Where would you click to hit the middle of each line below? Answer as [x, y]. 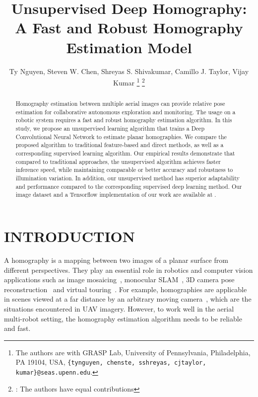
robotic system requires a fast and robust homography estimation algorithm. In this [124, 120]
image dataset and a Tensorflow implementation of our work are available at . [116, 195]
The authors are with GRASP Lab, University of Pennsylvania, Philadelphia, [133, 352]
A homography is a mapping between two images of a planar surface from [116, 260]
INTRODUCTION [70, 236]
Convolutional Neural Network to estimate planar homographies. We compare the [121, 136]
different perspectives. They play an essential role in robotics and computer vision [129, 270]
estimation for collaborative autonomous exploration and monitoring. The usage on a [126, 112]
